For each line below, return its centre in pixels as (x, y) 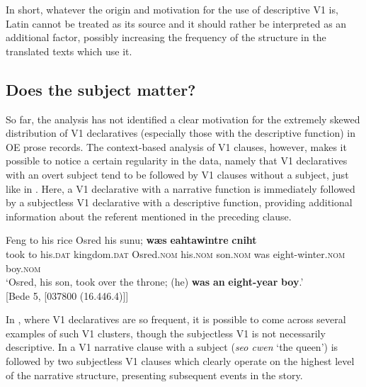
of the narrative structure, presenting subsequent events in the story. (154, 375)
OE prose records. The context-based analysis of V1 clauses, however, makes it (176, 146)
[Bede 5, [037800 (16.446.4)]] (67, 295)
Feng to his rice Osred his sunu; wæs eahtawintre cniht (131, 240)
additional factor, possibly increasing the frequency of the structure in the (166, 37)
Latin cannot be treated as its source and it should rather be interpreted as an (176, 23)
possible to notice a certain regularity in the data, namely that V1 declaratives (177, 161)
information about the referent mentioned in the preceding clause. (149, 216)
